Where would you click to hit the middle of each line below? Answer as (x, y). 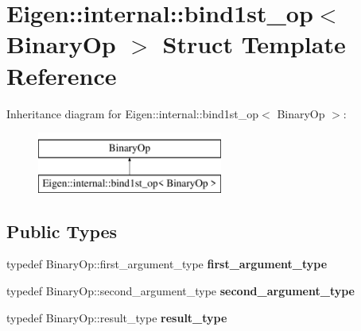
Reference (62, 75)
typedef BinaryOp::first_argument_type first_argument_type (167, 264)
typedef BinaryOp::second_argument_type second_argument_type (180, 291)
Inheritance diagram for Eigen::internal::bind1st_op (133, 113)
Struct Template (254, 44)
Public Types (62, 231)
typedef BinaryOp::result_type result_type (117, 317)
